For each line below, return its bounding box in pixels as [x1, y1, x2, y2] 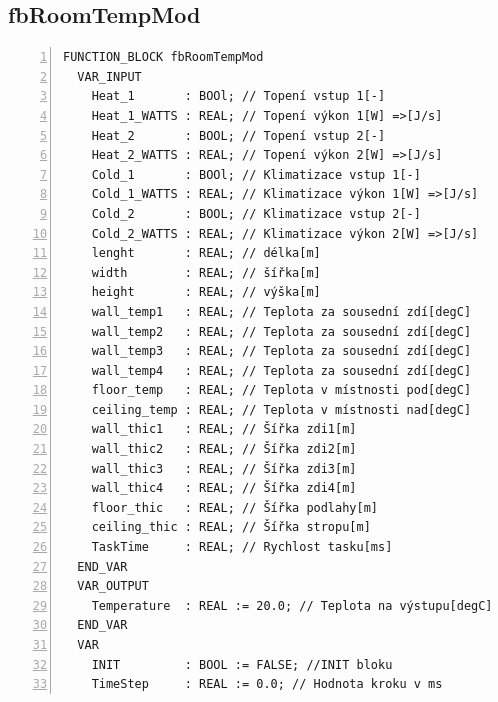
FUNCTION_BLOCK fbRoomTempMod [63, 50, 264, 65]
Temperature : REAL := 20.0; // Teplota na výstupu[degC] [91, 598, 493, 613]
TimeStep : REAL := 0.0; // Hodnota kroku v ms [91, 677, 443, 692]
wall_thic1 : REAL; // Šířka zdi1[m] [91, 422, 357, 437]
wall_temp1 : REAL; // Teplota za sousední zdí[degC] [91, 304, 472, 319]
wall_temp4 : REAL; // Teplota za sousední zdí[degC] [91, 363, 472, 378]
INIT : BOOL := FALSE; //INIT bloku [91, 657, 393, 672]
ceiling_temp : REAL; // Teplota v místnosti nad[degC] [91, 402, 472, 417]
